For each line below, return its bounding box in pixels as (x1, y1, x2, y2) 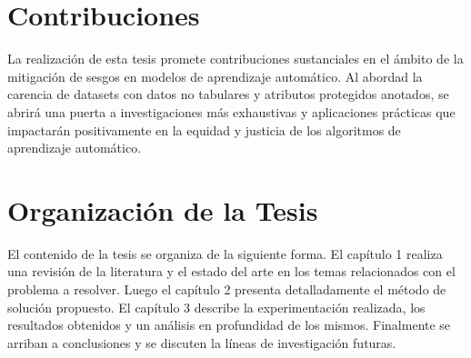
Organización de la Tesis (7, 191, 318, 228)
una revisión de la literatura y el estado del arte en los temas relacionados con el (7, 262, 456, 281)
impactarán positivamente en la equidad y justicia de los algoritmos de (7, 120, 401, 139)
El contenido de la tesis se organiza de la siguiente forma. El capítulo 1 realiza (7, 244, 443, 263)
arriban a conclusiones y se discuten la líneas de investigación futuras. (7, 333, 396, 352)
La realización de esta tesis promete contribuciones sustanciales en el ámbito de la (7, 49, 464, 68)
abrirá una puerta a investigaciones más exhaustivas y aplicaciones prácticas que (7, 102, 456, 121)
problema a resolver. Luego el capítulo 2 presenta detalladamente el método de (7, 280, 446, 298)
